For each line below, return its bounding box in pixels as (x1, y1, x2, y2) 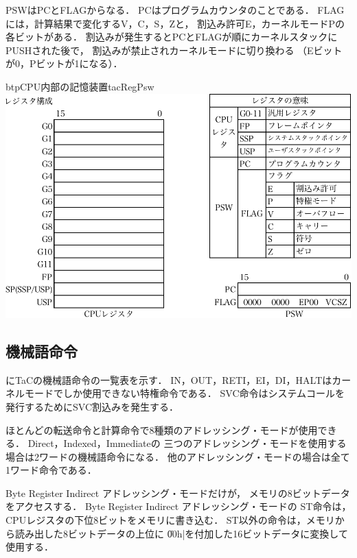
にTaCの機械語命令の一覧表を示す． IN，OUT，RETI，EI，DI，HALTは (5, 372, 332, 387)
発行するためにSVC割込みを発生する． (5, 399, 178, 413)
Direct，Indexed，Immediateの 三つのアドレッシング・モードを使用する (27, 436, 347, 450)
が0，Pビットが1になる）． (5, 56, 123, 71)
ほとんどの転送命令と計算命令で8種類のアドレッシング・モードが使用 (5, 422, 318, 437)
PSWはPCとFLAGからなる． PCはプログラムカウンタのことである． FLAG (5, 3, 345, 16)
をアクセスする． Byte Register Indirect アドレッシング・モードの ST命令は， (5, 499, 352, 513)
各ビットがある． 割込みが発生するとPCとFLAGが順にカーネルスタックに (5, 29, 338, 44)
